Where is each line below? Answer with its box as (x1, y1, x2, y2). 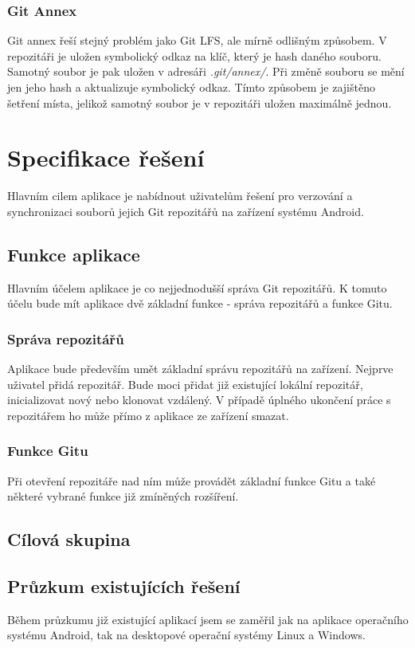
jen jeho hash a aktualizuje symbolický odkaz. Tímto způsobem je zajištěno (7, 79, 375, 95)
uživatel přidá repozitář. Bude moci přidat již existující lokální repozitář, (7, 375, 363, 392)
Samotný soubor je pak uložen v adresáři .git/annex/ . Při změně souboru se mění (7, 63, 405, 80)
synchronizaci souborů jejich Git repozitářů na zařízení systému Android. (7, 202, 364, 219)
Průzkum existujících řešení (7, 574, 241, 599)
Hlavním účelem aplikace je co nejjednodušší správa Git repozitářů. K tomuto (7, 279, 387, 296)
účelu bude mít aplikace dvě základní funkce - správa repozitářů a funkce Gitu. (7, 295, 393, 312)
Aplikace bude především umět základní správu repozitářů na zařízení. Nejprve (7, 360, 393, 377)
